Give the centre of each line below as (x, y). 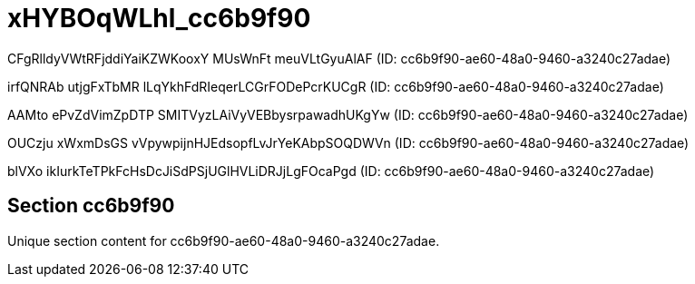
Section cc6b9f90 (91, 206)
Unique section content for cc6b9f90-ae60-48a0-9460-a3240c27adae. (224, 240)
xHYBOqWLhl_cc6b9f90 (159, 18)
